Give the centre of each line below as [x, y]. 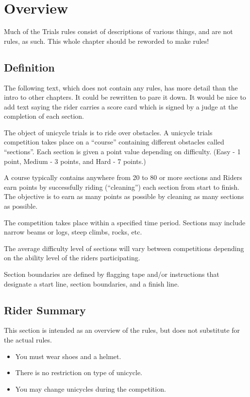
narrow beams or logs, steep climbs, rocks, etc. [73, 232]
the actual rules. [28, 340]
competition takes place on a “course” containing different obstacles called [114, 142]
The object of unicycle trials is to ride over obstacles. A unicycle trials [108, 132]
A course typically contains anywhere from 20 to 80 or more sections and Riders [123, 177]
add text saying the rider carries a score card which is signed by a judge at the [121, 106]
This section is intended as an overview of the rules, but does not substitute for [122, 330]
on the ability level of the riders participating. [72, 258]
